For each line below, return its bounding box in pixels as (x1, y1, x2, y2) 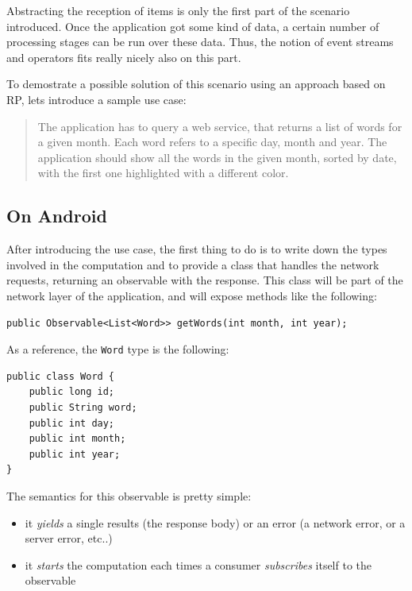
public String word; (29, 401, 137, 413)
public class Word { (6, 370, 115, 382)
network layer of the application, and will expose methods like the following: (6, 287, 377, 303)
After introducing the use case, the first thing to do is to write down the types (6, 241, 387, 257)
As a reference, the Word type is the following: (6, 341, 229, 357)
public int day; (29, 417, 115, 429)
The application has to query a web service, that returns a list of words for (37, 118, 402, 134)
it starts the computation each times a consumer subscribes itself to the (25, 556, 372, 573)
